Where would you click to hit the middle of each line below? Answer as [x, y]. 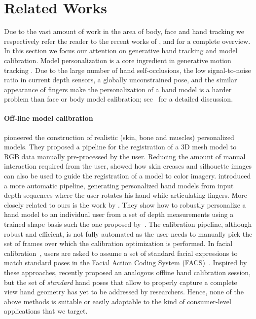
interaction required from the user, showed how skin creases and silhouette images [128, 166]
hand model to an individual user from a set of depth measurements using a [119, 214]
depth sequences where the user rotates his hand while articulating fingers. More [126, 195]
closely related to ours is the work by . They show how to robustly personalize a [125, 204]
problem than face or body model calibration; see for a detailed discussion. [119, 99]
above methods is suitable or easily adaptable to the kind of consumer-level [118, 301]
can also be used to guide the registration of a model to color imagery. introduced [128, 176]
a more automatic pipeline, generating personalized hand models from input [119, 185]
